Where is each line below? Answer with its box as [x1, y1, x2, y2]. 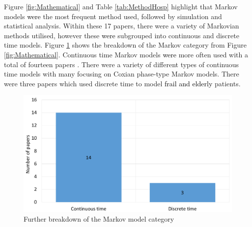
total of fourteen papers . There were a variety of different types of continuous [4, 59, 239, 69]
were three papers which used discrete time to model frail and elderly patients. [4, 78, 241, 88]
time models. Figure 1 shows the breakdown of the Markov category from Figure [4, 40, 247, 50]
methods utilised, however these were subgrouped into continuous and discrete [4, 30, 239, 40]
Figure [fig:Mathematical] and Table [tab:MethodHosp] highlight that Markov [4, 1, 238, 11]
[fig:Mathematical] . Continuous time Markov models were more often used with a [4, 49, 248, 59]
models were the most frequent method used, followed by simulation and [4, 11, 222, 21]
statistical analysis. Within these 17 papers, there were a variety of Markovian [4, 21, 239, 31]
